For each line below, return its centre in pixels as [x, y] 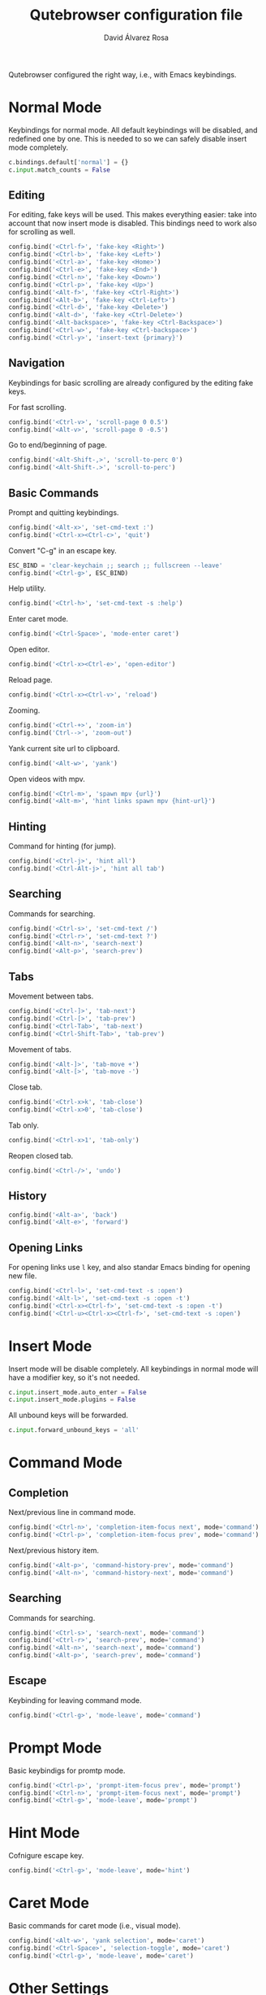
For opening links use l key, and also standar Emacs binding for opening [129, 1268]
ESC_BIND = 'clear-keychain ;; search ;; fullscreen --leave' [116, 565]
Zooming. [24, 710]
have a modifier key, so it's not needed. [74, 1377]
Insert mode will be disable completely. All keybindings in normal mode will [133, 1369]
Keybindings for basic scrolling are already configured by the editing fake [131, 382]
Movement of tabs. [40, 1049]
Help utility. [27, 588]
